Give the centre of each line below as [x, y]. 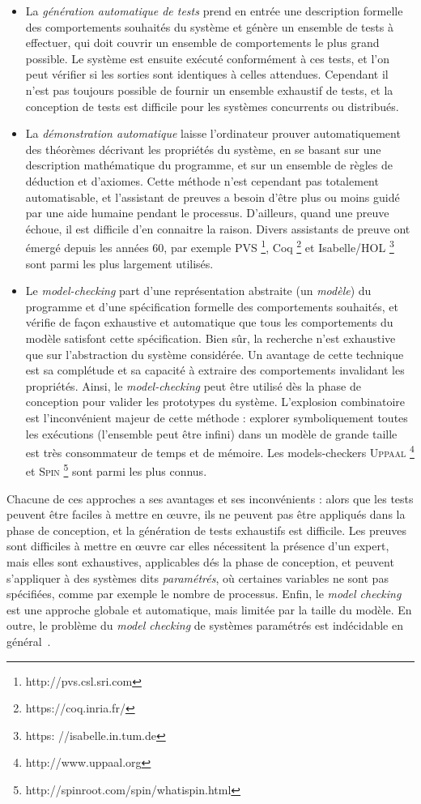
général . [29, 641]
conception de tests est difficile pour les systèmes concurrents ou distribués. [212, 106]
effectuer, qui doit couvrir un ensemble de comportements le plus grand [202, 43]
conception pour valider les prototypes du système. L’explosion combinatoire [215, 402]
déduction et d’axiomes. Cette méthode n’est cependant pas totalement [202, 180]
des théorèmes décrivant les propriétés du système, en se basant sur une [203, 149]
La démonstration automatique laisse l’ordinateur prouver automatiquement [213, 133]
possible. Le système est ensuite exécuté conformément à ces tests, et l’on [207, 58]
